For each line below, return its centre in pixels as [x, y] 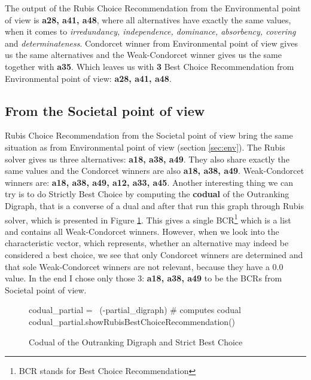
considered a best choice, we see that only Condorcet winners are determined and [154, 254]
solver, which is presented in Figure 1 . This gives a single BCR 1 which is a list [148, 219]
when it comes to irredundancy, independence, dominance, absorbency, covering [150, 31]
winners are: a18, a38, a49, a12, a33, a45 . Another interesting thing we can [149, 182]
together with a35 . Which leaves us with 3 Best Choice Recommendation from [150, 66]
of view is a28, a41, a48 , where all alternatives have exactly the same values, [148, 19]
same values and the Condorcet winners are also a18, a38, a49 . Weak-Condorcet [155, 171]
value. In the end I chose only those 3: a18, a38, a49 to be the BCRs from [144, 278]
